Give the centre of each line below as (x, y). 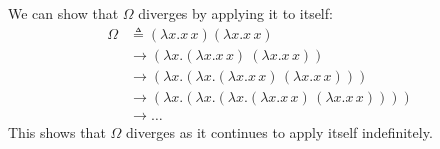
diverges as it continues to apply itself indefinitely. (279, 131)
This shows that (57, 131)
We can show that (63, 13)
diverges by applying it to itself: (235, 13)
